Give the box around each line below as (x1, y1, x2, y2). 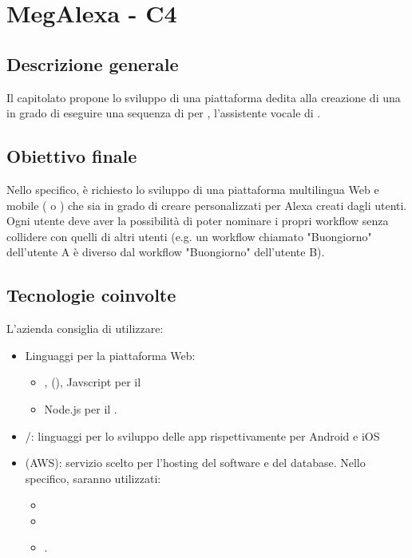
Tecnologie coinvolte (6, 283, 176, 307)
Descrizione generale (6, 51, 179, 76)
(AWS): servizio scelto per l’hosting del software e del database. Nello (25, 454, 366, 471)
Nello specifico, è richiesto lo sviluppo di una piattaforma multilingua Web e (6, 180, 379, 197)
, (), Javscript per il (44, 374, 141, 390)
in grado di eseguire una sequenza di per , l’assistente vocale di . (6, 105, 321, 121)
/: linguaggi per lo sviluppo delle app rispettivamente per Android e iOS (25, 427, 380, 444)
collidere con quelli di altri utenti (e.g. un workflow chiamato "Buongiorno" (6, 228, 372, 244)
